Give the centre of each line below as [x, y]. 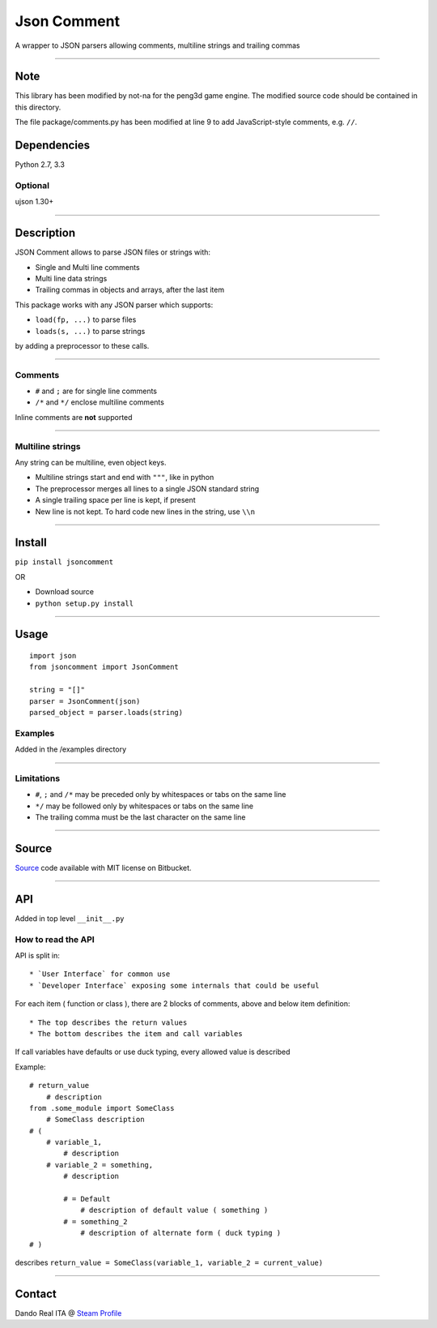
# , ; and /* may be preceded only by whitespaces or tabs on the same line [161, 795]
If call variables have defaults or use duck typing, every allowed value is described [153, 1052]
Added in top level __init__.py [70, 918]
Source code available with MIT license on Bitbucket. [103, 867]
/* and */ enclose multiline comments [100, 402]
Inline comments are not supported [74, 417]
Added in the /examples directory [71, 749]
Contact [36, 1294]
